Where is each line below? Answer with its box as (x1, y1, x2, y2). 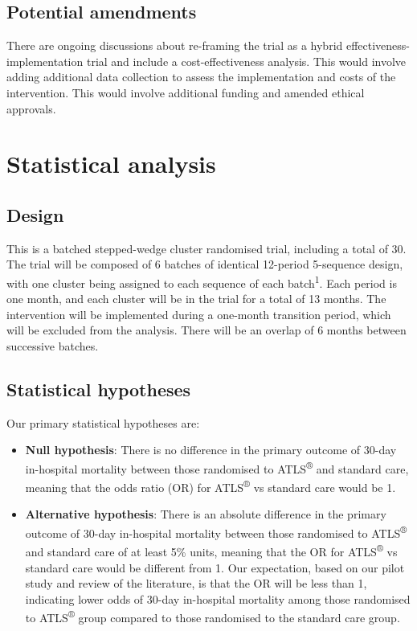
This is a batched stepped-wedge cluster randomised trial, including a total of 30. (6, 240, 407, 256)
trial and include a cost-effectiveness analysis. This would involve (86, 52, 407, 69)
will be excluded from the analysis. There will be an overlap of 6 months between (6, 322, 407, 338)
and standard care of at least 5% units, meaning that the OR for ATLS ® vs (25, 541, 398, 559)
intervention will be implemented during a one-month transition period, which (6, 305, 391, 322)
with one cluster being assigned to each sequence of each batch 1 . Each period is (6, 272, 397, 291)
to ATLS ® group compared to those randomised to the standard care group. (25, 607, 400, 625)
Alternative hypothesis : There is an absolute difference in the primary (25, 506, 386, 522)
